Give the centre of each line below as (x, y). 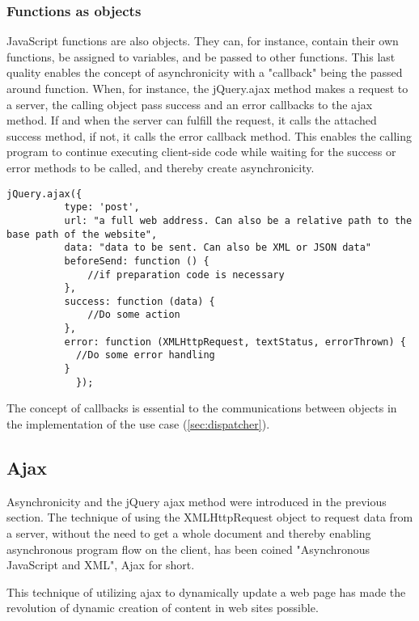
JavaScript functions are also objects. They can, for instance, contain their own (203, 41)
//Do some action (134, 315)
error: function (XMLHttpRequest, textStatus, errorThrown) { (235, 342)
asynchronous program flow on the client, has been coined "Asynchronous (188, 549)
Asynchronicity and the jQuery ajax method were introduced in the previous (197, 501)
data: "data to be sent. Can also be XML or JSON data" (218, 248)
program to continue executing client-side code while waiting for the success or (201, 152)
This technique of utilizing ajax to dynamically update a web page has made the (206, 591)
